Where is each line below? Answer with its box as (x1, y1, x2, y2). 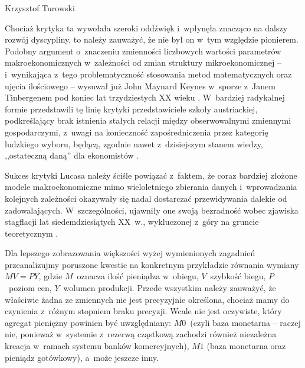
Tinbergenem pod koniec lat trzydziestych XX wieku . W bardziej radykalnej (5, 91, 285, 104)
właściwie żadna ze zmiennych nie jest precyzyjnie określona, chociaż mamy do (5, 293, 290, 305)
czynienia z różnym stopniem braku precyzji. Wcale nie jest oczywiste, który (5, 305, 282, 317)
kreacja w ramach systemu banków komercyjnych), (5, 340, 189, 352)
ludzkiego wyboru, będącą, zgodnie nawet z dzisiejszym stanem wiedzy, (5, 137, 263, 150)
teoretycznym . (5, 227, 58, 239)
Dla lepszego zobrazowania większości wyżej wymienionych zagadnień (5, 247, 255, 259)
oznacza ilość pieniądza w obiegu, (77, 270, 199, 282)
